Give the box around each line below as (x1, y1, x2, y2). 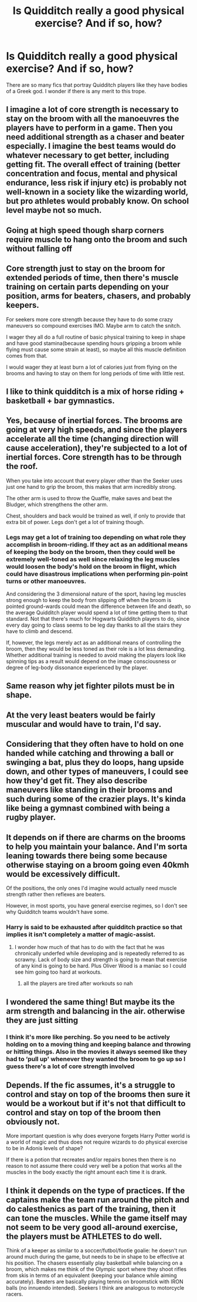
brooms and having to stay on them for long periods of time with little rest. (6, 369, 185, 376)
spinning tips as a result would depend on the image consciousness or (6, 658, 177, 665)
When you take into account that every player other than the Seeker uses (6, 477, 183, 484)
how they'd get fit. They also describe (6, 776, 148, 786)
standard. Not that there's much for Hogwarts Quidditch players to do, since (6, 616, 189, 623)
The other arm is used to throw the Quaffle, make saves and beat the (6, 494, 172, 502)
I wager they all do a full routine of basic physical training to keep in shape (6, 333, 186, 341)
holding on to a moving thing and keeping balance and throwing (6, 1040, 191, 1048)
